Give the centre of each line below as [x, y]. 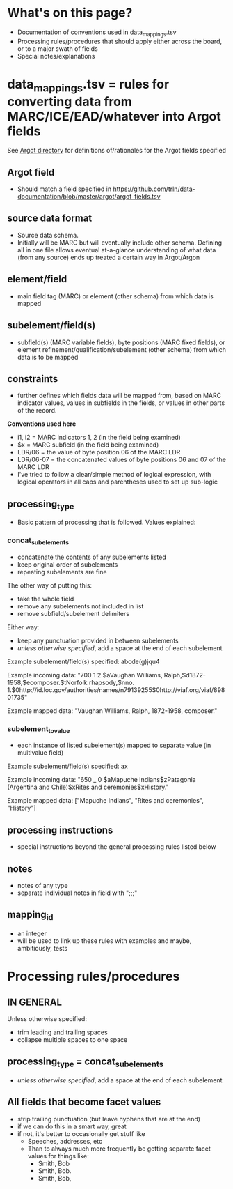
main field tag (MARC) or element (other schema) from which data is [115, 296]
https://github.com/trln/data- [154, 189]
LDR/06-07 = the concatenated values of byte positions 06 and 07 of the [121, 460]
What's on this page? [70, 13]
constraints [33, 379]
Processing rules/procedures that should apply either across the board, [120, 41]
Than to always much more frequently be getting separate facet [119, 1149]
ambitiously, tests [42, 949]
